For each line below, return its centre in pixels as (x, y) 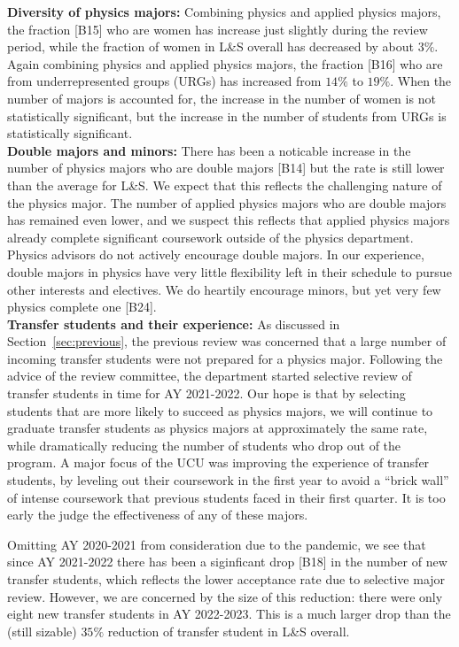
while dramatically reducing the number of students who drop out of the (204, 445)
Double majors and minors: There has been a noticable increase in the (209, 150)
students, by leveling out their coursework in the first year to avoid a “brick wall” (228, 480)
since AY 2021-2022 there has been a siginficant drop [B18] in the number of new (227, 562)
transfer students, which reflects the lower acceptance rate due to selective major (226, 579)
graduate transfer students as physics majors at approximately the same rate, (218, 428)
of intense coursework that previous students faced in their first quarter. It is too (226, 497)
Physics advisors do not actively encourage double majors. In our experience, (216, 254)
